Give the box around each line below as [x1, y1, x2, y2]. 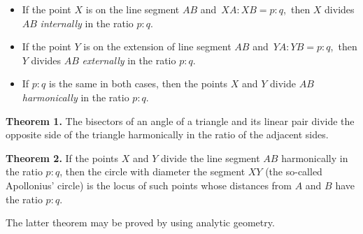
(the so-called [265, 164, 322, 179]
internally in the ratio [40, 15, 134, 30]
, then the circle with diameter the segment [59, 164, 245, 179]
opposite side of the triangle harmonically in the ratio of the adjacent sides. [6, 127, 329, 142]
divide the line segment [161, 150, 260, 165]
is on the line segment [85, 2, 180, 16]
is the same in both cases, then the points [48, 76, 228, 91]
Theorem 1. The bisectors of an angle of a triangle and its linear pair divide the [6, 113, 355, 128]
